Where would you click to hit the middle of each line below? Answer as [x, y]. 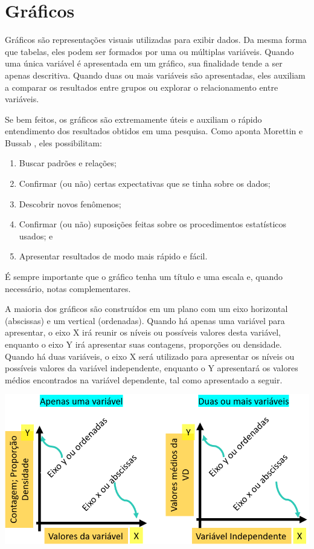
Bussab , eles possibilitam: [53, 142]
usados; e [36, 236]
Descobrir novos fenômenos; [70, 203]
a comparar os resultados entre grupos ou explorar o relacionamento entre [142, 87]
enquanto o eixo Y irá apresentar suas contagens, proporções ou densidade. [143, 344]
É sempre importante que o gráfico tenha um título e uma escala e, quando [144, 277]
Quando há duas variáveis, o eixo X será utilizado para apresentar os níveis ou [150, 356]
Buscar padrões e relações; [68, 163]
